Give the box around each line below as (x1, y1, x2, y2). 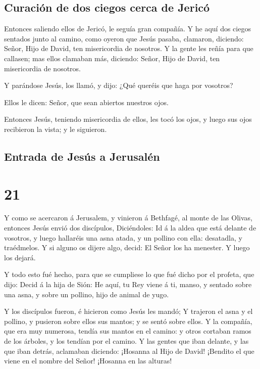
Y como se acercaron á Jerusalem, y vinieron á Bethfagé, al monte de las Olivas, (4, 212, 252, 223)
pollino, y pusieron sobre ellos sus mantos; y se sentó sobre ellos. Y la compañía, (4, 315, 252, 326)
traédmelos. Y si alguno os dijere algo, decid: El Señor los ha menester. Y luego (4, 242, 250, 253)
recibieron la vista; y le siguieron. (4, 123, 107, 134)
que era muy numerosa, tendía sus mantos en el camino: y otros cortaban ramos (4, 326, 251, 336)
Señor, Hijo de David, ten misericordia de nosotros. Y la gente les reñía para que (4, 43, 253, 54)
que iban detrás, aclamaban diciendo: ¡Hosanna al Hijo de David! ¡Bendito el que (4, 345, 254, 356)
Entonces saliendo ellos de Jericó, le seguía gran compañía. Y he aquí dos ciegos (4, 23, 251, 34)
